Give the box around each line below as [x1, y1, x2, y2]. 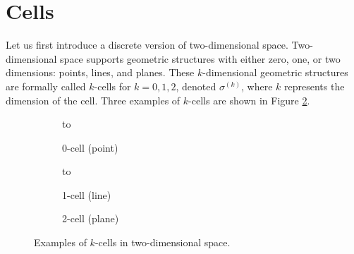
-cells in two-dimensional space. [94, 235, 231, 250]
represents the [283, 78, 345, 93]
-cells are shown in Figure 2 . [188, 92, 310, 107]
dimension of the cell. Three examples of [6, 92, 181, 107]
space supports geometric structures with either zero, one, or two [60, 51, 341, 66]
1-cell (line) [62, 187, 111, 202]
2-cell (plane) [62, 211, 119, 226]
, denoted [176, 78, 216, 93]
